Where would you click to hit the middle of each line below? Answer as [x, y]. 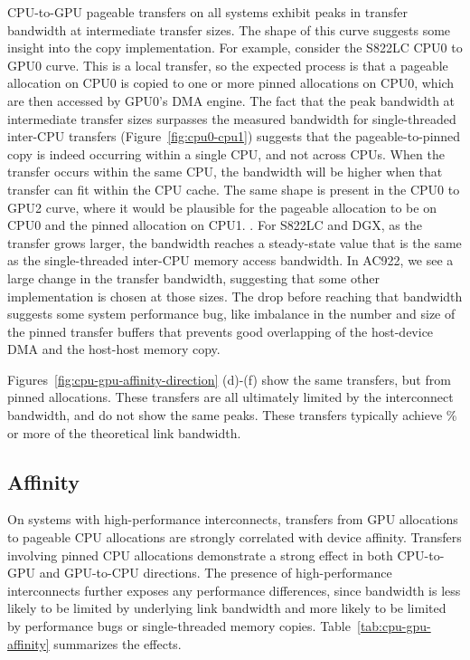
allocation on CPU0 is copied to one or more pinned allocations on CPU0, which [231, 83]
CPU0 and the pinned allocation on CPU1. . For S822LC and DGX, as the [215, 225]
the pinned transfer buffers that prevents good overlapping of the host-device [221, 331]
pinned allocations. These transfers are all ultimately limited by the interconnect [230, 397]
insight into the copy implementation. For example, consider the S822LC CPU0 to [235, 48]
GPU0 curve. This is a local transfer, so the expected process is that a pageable [228, 65]
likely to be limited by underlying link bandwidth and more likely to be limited [227, 608]
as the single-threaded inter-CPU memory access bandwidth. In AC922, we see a [230, 260]
